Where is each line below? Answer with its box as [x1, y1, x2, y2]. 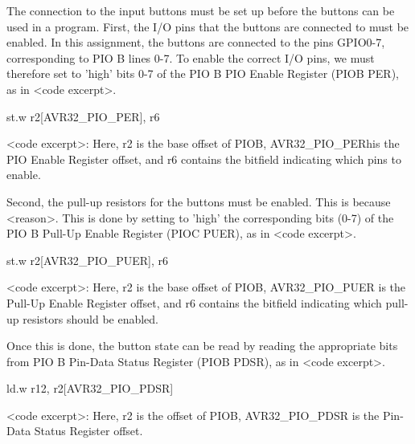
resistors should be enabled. [23, 310, 159, 327]
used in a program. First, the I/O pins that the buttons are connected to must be [6, 18, 409, 35]
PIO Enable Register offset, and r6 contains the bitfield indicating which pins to [6, 150, 401, 167]
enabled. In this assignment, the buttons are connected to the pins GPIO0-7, [6, 34, 385, 51]
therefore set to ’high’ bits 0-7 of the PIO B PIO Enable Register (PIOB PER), [6, 65, 400, 82]
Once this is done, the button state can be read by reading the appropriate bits [6, 337, 398, 354]
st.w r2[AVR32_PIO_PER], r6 [6, 108, 160, 124]
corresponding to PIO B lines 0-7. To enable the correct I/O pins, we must [6, 49, 375, 66]
